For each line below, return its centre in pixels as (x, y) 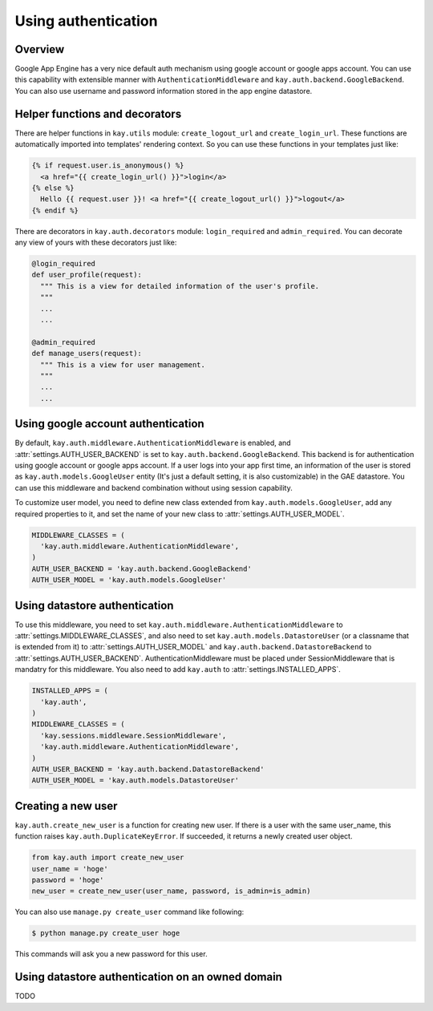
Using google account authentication (109, 424)
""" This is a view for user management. (123, 364)
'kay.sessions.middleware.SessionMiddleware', (134, 735)
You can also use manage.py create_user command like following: (129, 912)
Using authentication (86, 21)
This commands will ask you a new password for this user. (111, 954)
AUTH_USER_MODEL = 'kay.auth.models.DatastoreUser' (136, 780)
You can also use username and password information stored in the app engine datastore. (164, 91)
